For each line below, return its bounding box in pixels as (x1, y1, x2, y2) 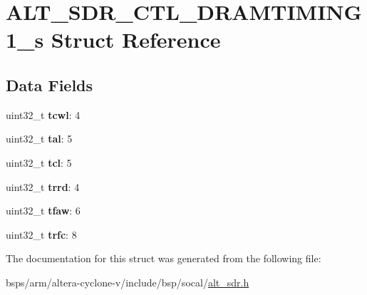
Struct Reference (51, 25, 221, 54)
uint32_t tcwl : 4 (6, 107, 81, 122)
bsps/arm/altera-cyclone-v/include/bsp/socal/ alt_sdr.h (6, 274, 249, 289)
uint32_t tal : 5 (6, 131, 73, 146)
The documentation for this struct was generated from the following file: (6, 251, 321, 266)
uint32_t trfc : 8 (6, 227, 77, 242)
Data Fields (6, 73, 93, 95)
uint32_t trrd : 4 (6, 179, 80, 194)
